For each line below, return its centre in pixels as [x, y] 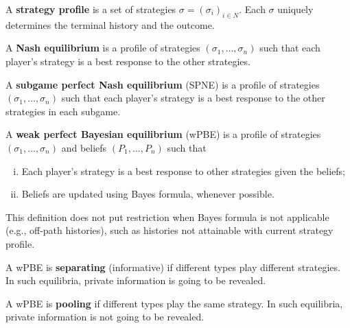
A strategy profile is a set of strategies [91, 9]
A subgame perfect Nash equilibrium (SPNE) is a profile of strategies [163, 84]
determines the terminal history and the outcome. [110, 24]
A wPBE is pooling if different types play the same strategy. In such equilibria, [174, 303]
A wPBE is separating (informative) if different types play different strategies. [173, 267]
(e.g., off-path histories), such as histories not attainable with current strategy [170, 230]
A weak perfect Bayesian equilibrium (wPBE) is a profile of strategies [163, 134]
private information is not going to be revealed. [105, 317]
